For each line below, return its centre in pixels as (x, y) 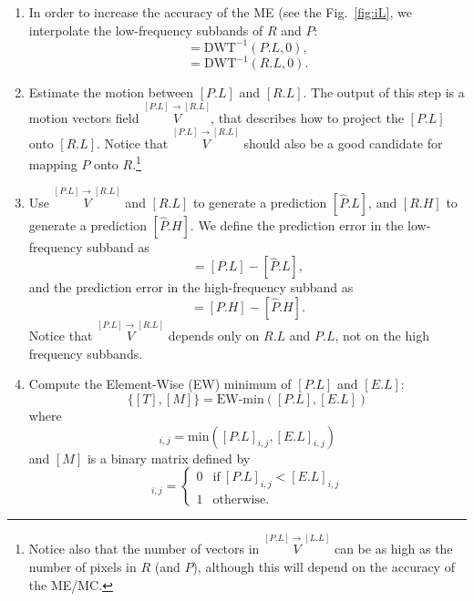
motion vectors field (84, 117)
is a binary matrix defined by (169, 458)
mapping (53, 164)
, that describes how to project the (307, 117)
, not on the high (382, 336)
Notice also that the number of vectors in (144, 549)
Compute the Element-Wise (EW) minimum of (160, 384)
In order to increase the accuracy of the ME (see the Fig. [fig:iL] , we (220, 12)
